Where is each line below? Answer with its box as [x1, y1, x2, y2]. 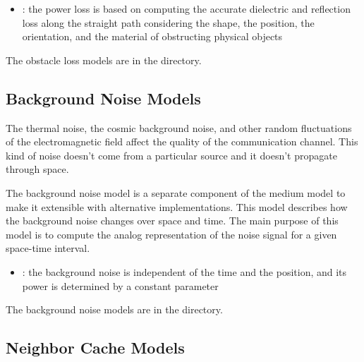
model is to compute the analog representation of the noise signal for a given [6, 227, 337, 241]
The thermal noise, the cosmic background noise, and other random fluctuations [6, 120, 352, 135]
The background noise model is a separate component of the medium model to [6, 185, 346, 200]
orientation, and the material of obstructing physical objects [22, 29, 283, 44]
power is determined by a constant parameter [22, 278, 219, 293]
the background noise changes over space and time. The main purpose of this [6, 213, 339, 228]
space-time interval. [6, 241, 90, 255]
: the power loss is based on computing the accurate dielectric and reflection [22, 1, 351, 16]
